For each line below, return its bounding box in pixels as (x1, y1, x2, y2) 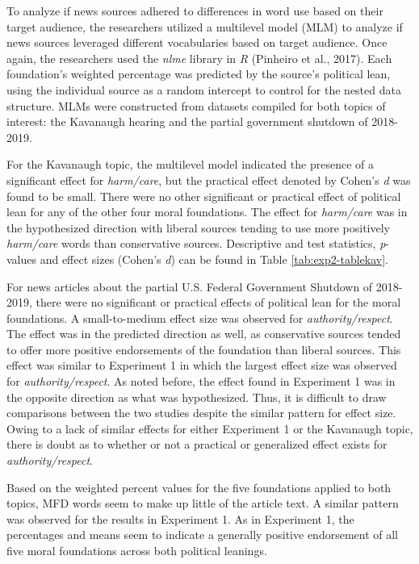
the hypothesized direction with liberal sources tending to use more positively (6, 219, 390, 236)
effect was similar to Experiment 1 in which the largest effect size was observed (6, 357, 397, 374)
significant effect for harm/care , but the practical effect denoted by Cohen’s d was (6, 171, 411, 188)
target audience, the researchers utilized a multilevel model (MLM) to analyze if (6, 18, 403, 35)
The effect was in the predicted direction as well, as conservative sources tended (6, 325, 401, 342)
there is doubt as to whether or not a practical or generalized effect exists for (6, 436, 388, 453)
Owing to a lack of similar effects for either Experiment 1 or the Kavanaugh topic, (6, 420, 413, 437)
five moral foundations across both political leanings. (6, 542, 267, 558)
